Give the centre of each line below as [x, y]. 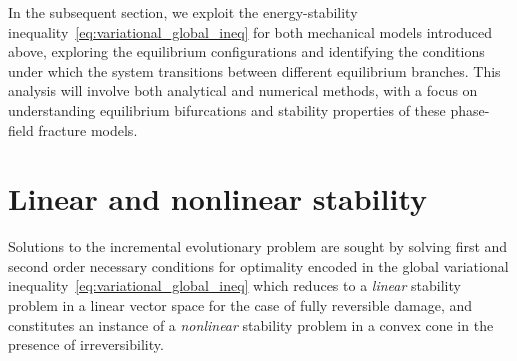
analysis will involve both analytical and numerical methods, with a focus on [243, 90]
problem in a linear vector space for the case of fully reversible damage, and [240, 305]
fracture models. [88, 129]
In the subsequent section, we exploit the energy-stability [183, 12]
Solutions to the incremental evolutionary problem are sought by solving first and [258, 246]
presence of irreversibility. [86, 344]
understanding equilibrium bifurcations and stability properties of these [227, 109]
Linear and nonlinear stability [217, 198]
